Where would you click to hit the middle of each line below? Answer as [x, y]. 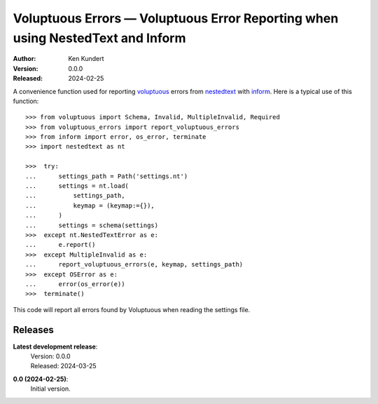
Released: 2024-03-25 [64, 366]
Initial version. [51, 389]
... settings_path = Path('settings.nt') [107, 176]
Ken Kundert [86, 59]
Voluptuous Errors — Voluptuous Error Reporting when [176, 18]
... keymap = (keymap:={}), [90, 206]
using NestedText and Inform [99, 38]
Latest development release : [55, 346]
